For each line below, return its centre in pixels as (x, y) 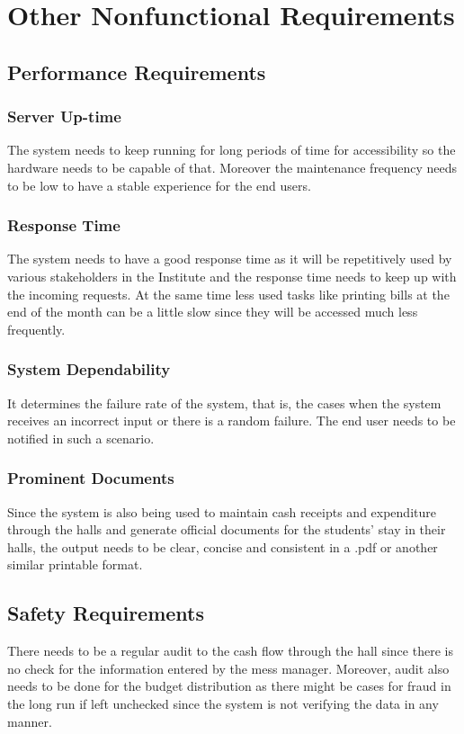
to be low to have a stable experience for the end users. (159, 185)
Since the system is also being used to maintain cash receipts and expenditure (222, 511)
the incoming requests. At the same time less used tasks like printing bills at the (228, 294)
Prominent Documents (91, 478)
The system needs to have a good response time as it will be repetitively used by (230, 259)
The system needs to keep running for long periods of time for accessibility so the (232, 150)
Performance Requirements (137, 72)
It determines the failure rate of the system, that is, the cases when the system (224, 403)
